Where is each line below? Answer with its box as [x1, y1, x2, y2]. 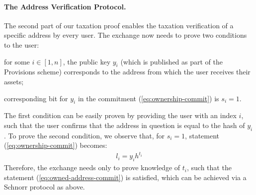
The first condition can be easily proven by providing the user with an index [4, 110, 237, 121]
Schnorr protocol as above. [4, 182, 85, 192]
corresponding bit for [4, 93, 68, 103]
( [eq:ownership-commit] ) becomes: [4, 140, 107, 150]
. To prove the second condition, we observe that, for [4, 130, 165, 140]
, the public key [63, 56, 111, 66]
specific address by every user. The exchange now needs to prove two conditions [4, 30, 247, 40]
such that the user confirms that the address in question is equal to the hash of [4, 120, 245, 130]
